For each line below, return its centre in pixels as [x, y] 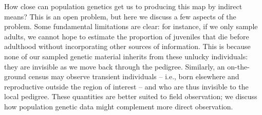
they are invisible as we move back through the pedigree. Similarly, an [115, 66]
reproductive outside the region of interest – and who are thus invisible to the [126, 86]
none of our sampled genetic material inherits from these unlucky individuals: [126, 56]
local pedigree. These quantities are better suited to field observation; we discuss [131, 96]
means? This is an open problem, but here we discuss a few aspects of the [120, 16]
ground [15, 76]
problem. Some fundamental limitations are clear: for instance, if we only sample [131, 26]
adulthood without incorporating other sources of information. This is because [127, 46]
